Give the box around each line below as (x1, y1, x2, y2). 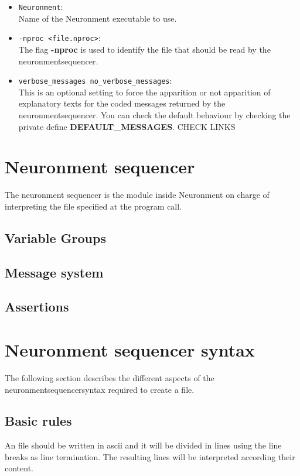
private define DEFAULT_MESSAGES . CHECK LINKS (18, 120, 236, 132)
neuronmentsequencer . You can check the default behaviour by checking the (18, 108, 291, 121)
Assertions (5, 297, 69, 316)
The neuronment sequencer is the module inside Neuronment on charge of (5, 189, 270, 201)
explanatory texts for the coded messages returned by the (18, 97, 226, 109)
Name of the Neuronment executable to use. (18, 12, 177, 24)
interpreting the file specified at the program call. (5, 200, 182, 212)
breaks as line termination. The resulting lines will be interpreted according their (5, 450, 295, 463)
